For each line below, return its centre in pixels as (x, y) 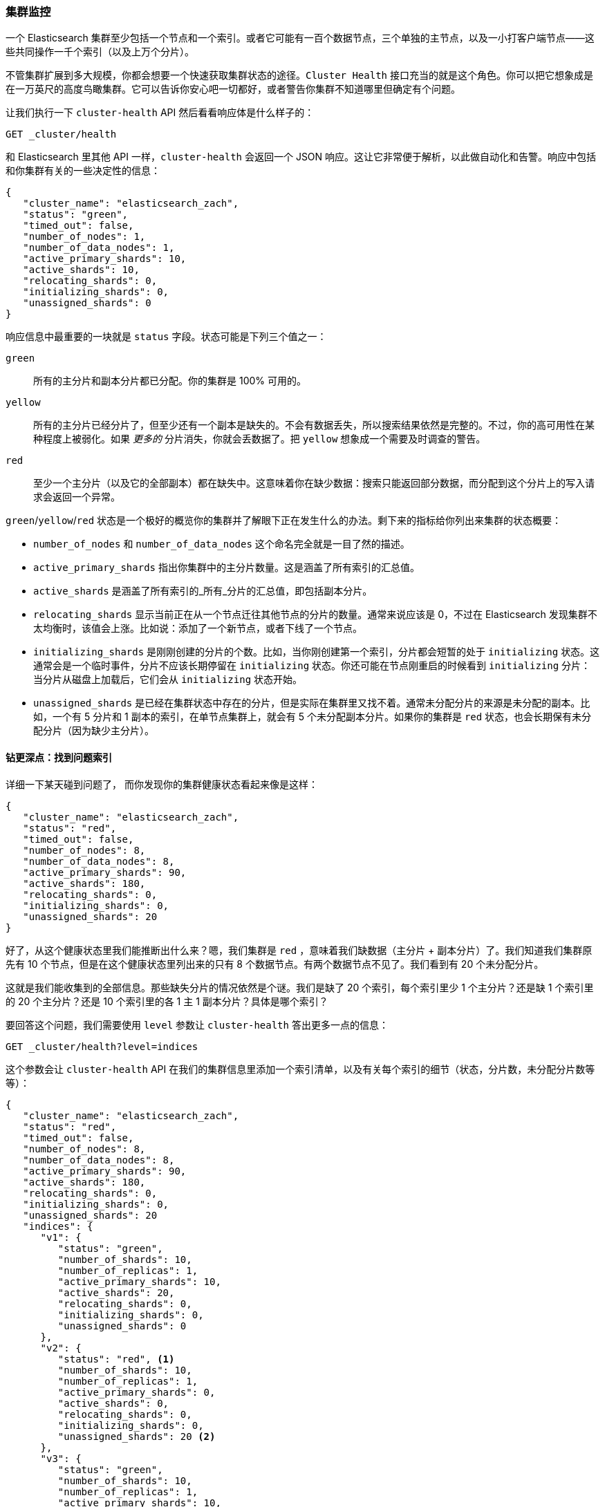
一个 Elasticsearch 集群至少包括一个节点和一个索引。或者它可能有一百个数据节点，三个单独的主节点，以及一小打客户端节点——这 (300, 38)
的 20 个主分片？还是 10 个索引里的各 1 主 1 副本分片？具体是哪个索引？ (167, 1001)
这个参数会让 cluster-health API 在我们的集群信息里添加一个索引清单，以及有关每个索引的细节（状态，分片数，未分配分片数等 (300, 1069)
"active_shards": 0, (113, 1403)
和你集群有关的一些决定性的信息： (83, 171)
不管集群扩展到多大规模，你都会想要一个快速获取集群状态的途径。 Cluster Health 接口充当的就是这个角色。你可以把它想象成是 (299, 75)
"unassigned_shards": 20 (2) (137, 1436)
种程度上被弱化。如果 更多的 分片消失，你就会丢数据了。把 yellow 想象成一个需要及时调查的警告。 (260, 439)
